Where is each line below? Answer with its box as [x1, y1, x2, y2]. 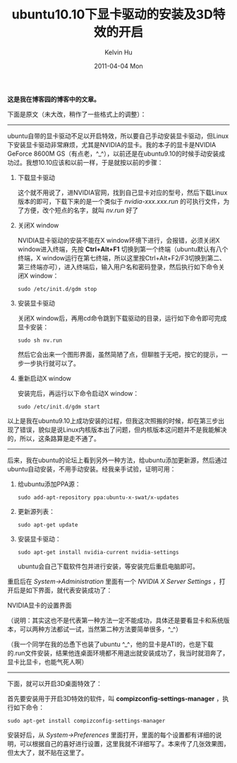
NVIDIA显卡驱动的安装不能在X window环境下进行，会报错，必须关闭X [17, 236, 220, 244]
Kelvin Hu [104, 47, 133, 57]
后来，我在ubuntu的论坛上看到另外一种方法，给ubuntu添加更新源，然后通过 [7, 456, 228, 464]
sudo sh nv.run [17, 337, 63, 344]
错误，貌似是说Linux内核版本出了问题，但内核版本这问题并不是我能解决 [19, 425, 227, 434]
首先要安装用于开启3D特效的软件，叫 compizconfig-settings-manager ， [7, 694, 223, 703]
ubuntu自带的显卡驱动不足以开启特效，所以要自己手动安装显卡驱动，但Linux [7, 132, 229, 140]
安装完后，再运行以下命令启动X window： [17, 389, 140, 397]
